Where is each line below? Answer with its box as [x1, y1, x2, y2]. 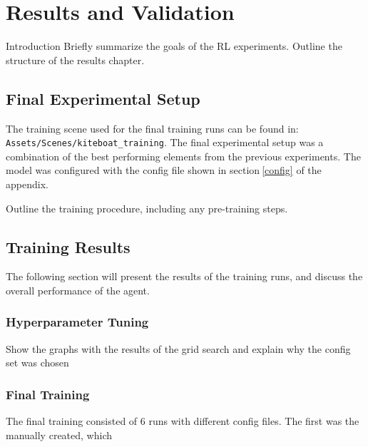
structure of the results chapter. [6, 52, 145, 67]
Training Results [6, 235, 131, 257]
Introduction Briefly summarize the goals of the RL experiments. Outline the [6, 38, 342, 53]
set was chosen [6, 355, 69, 370]
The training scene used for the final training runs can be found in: [6, 120, 299, 135]
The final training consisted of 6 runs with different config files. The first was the [6, 413, 359, 428]
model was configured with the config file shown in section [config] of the [6, 163, 322, 178]
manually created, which [6, 427, 112, 442]
